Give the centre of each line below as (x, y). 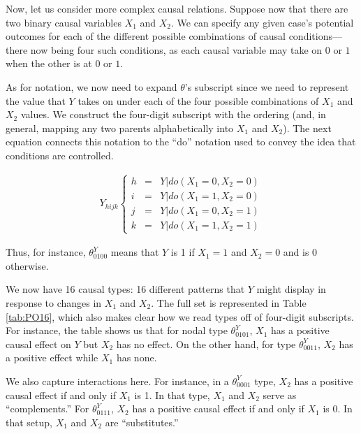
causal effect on (38, 343)
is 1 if (183, 252)
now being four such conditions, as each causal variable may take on (176, 49)
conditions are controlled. (60, 155)
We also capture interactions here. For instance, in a (117, 381)
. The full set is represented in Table (229, 302)
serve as (280, 395)
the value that (36, 100)
